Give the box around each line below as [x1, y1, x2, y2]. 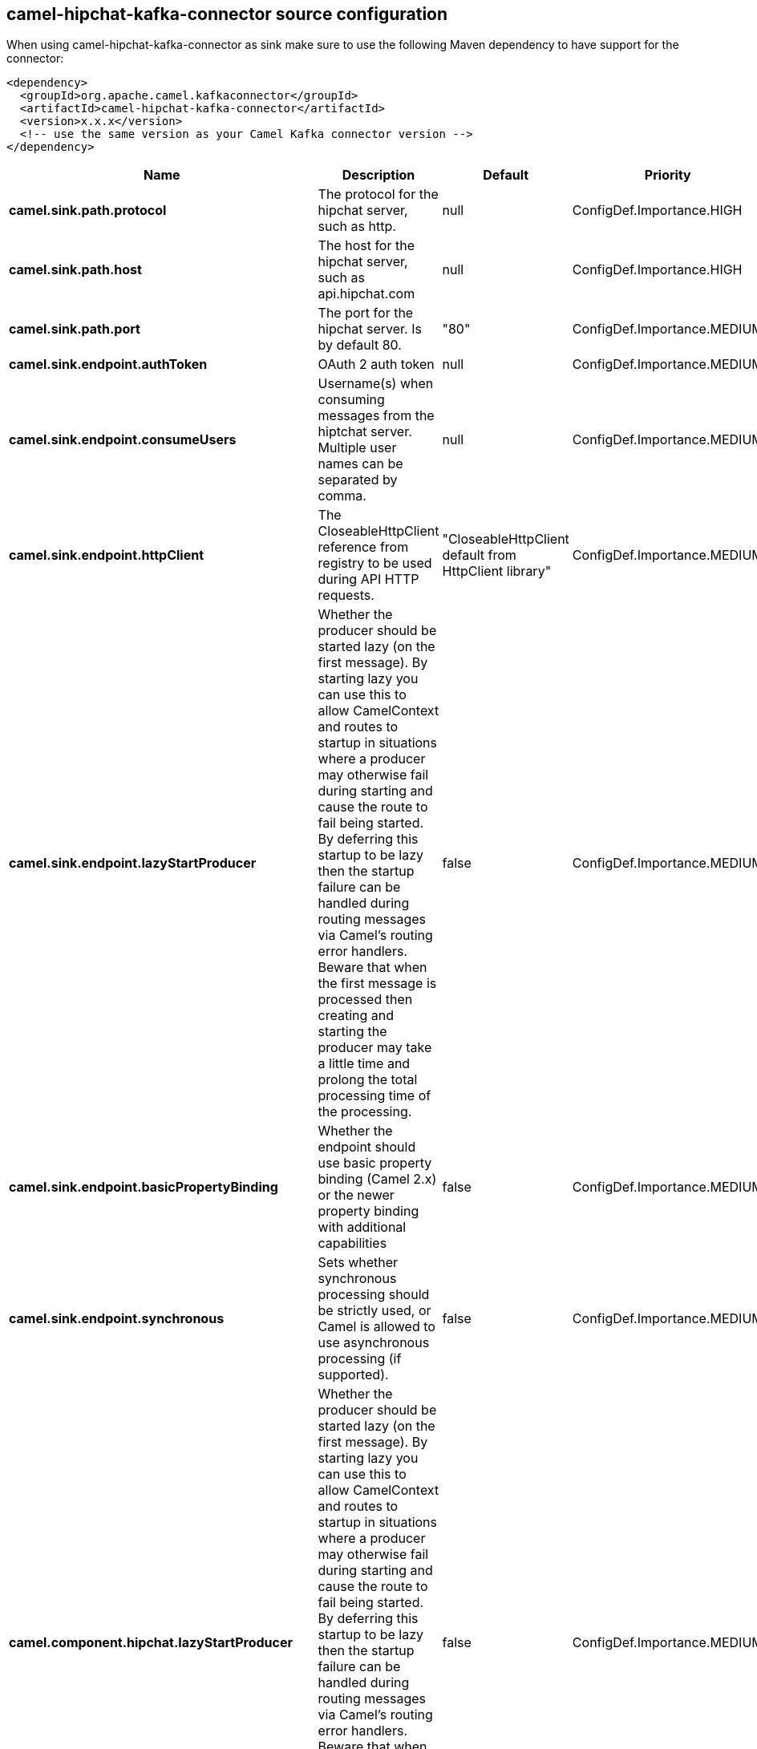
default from [442, 547, 516, 564]
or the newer [318, 1187, 395, 1204]
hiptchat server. [318, 423, 412, 440]
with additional [318, 1219, 407, 1236]
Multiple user [318, 439, 397, 456]
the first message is [318, 975, 437, 992]
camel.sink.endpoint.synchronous [9, 1310, 225, 1327]
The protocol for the [318, 186, 439, 203]
